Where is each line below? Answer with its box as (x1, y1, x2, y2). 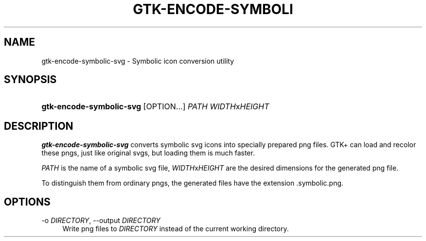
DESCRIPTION (4, 120, 73, 132)
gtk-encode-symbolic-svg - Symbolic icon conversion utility (41, 56, 234, 65)
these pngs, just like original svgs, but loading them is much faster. (41, 149, 255, 157)
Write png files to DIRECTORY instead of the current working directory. (62, 224, 289, 233)
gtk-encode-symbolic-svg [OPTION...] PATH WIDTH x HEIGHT (41, 102, 269, 112)
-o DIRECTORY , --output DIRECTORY (41, 216, 160, 225)
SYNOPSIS (4, 73, 57, 86)
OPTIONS (4, 195, 51, 208)
